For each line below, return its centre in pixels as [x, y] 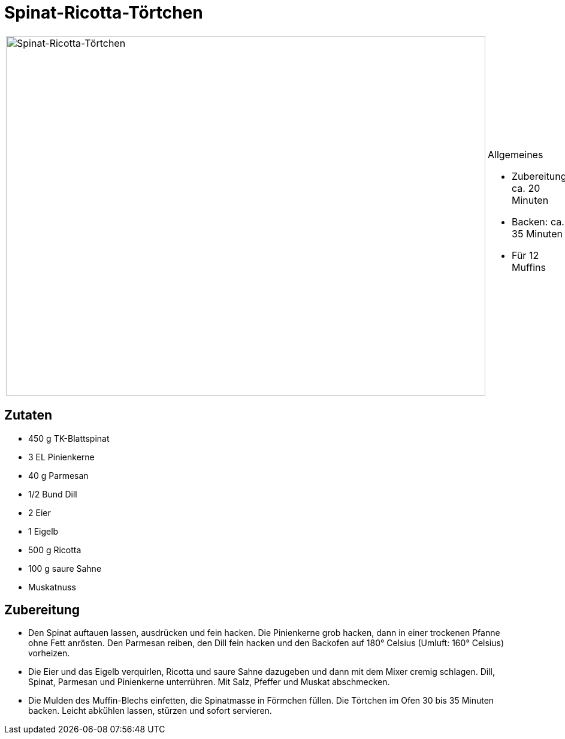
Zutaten [28, 415]
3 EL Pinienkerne [61, 457]
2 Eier [40, 512]
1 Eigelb [43, 531]
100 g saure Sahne [65, 568]
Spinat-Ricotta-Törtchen [104, 13]
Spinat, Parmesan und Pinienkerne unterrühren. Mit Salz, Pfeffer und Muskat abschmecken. [209, 682]
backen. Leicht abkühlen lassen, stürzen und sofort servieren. [150, 711]
